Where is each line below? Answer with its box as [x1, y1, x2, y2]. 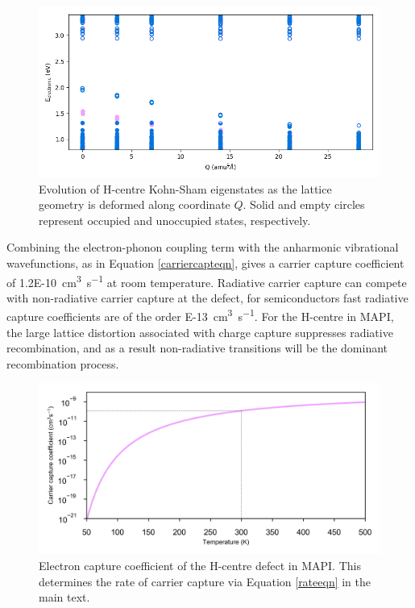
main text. [39, 589, 90, 606]
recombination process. [6, 355, 119, 372]
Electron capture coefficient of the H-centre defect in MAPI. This [39, 557, 361, 574]
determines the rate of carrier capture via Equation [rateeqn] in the [39, 573, 371, 589]
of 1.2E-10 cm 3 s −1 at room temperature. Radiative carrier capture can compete [6, 271, 407, 290]
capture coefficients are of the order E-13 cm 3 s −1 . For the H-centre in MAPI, [6, 306, 394, 325]
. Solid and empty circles [243, 196, 365, 213]
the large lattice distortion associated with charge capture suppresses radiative [6, 323, 393, 340]
